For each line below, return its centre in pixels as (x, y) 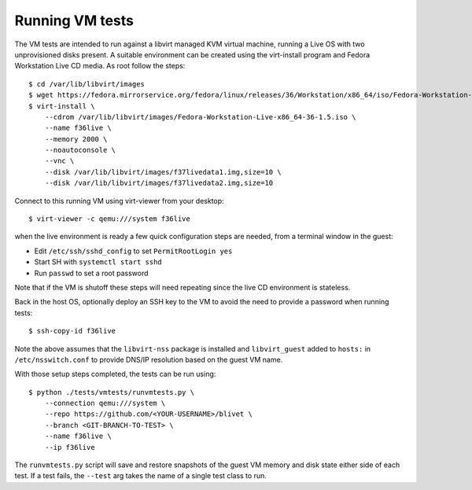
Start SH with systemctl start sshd (98, 262)
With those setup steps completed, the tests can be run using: (115, 374)
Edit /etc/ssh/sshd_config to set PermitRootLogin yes (133, 251)
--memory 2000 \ (76, 139)
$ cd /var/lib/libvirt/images (87, 84)
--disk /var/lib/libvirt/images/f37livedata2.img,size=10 (159, 183)
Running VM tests (74, 20)
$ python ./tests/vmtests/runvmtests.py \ (112, 392)
